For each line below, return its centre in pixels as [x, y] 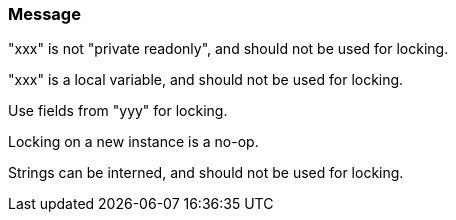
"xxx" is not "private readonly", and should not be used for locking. [228, 49]
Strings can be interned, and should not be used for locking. [206, 173]
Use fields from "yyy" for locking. [118, 111]
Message [44, 14]
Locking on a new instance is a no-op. [133, 142]
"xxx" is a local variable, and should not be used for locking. [206, 80]
